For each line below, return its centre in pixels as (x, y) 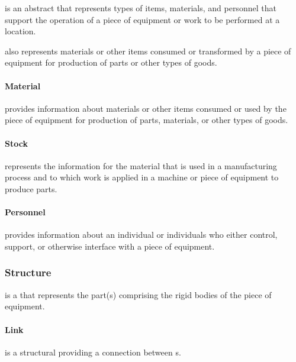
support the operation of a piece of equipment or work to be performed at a (142, 19)
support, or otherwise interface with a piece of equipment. (110, 246)
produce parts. (31, 188)
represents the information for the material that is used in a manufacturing (141, 165)
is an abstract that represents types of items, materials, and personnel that (141, 8)
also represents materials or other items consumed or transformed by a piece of (148, 51)
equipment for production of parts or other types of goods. (111, 62)
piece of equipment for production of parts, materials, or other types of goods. (147, 120)
